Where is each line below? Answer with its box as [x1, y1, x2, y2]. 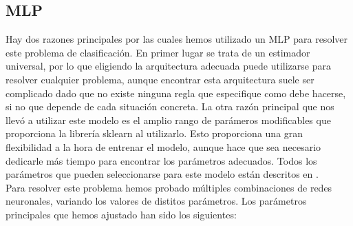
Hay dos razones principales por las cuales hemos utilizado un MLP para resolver [6, 32, 347, 46]
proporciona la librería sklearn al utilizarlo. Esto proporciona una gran [6, 126, 303, 141]
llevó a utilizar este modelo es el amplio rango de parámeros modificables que [6, 112, 331, 127]
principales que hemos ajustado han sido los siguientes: [6, 207, 237, 221]
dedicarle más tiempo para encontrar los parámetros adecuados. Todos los [6, 153, 317, 167]
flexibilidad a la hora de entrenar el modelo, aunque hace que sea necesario [6, 139, 321, 154]
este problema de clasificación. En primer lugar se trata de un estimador [6, 45, 310, 59]
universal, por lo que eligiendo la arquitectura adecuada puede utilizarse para [6, 59, 331, 73]
